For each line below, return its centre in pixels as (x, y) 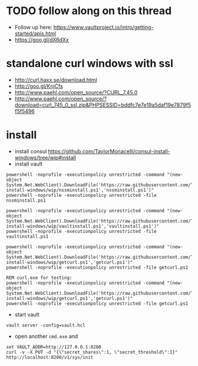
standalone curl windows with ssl (90, 64)
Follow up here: (33, 27)
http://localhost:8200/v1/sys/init (50, 357)
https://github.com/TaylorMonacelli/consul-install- (109, 151)
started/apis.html (35, 33)
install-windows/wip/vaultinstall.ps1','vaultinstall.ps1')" (83, 226)
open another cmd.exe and (46, 336)
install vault (29, 164)
